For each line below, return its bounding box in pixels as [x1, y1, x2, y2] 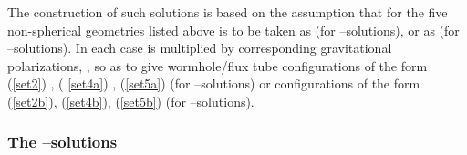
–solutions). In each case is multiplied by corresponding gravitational [7, 38, 392, 57]
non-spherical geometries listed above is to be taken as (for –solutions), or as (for [7, 20, 460, 39]
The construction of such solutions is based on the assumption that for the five [7, 3, 448, 21]
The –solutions [7, 130, 118, 153]
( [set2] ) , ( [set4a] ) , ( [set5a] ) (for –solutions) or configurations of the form [7, 74, 420, 93]
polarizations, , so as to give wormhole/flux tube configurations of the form [7, 56, 428, 75]
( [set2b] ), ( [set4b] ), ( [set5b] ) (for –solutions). [7, 91, 254, 110]
